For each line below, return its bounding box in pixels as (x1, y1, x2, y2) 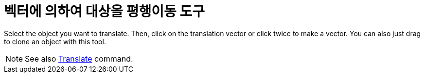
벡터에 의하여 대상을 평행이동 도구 (4, 3, 205, 20)
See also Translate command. (25, 53, 133, 64)
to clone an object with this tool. (4, 37, 106, 46)
